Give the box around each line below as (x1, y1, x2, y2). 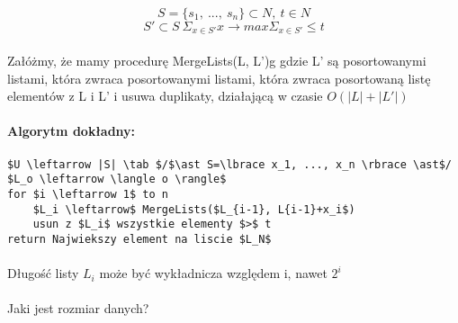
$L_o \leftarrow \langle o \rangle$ (7, 173, 227, 186)
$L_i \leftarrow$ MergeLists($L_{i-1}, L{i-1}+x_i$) (32, 202, 355, 216)
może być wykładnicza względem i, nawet (99, 264, 328, 283)
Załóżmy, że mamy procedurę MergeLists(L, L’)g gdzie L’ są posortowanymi (7, 51, 427, 70)
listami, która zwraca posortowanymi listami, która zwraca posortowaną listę (7, 68, 431, 87)
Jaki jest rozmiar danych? (7, 299, 149, 318)
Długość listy (7, 264, 79, 283)
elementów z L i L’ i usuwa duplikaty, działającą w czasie (7, 86, 323, 105)
